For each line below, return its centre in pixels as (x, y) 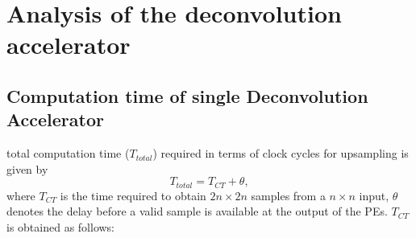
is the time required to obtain (133, 195)
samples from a (288, 195)
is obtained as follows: (61, 226)
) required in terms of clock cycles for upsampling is (281, 153)
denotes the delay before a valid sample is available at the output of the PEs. (197, 211)
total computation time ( (68, 153)
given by (27, 168)
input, (374, 195)
